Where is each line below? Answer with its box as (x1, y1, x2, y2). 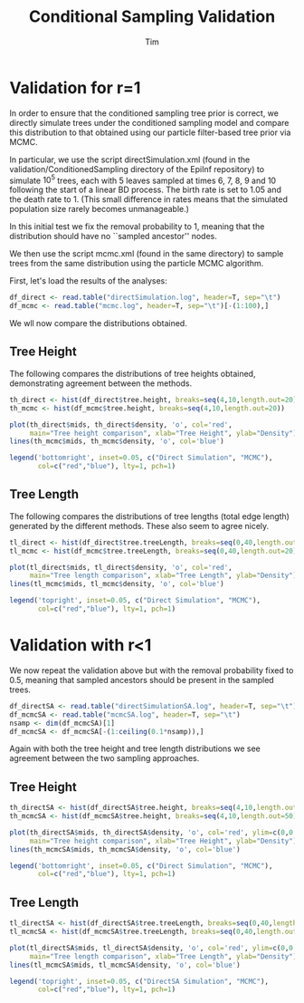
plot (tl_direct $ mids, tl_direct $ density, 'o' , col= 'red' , (9, 563, 233, 572)
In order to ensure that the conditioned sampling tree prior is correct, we (9, 107, 279, 119)
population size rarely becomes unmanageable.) (9, 204, 190, 215)
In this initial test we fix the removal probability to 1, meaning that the (9, 221, 265, 232)
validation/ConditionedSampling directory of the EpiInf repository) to (9, 163, 265, 174)
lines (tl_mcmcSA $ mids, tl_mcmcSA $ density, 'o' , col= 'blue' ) (9, 960, 242, 969)
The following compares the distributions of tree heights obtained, (9, 368, 256, 379)
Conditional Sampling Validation (28, 6, 276, 27)
